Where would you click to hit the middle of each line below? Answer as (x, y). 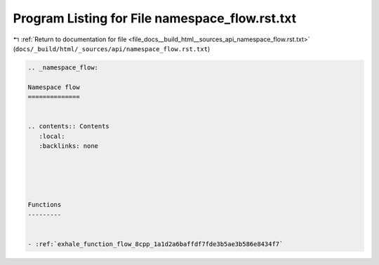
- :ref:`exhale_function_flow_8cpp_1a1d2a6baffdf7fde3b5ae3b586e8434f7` (155, 244)
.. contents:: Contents (69, 127)
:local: (52, 136)
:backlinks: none (68, 146)
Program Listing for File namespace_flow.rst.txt (155, 18)
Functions (45, 205)
